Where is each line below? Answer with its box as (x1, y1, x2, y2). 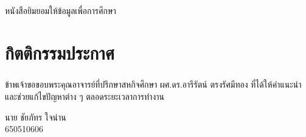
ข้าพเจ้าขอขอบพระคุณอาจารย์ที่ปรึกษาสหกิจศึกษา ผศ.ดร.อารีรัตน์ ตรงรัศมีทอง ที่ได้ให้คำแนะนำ (5, 78, 302, 91)
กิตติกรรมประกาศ (5, 40, 114, 65)
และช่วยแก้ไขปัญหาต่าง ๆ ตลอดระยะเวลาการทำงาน (5, 90, 164, 102)
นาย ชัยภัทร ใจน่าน (5, 110, 66, 123)
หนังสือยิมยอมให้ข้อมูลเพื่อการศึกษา (5, 4, 116, 16)
